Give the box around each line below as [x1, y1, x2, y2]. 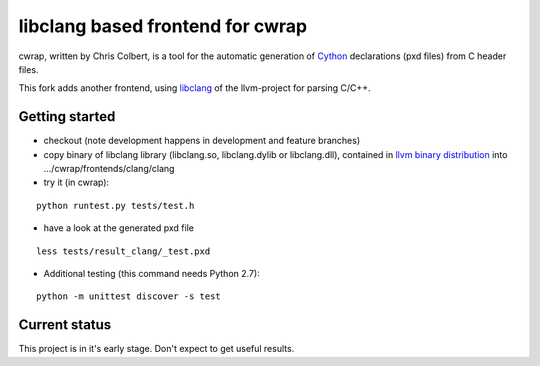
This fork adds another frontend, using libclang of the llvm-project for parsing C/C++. [18, 82, 371, 94]
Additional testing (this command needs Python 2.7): [43, 267, 260, 279]
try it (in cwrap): [43, 176, 110, 189]
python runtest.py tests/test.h [36, 200, 195, 211]
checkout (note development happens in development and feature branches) [43, 135, 361, 147]
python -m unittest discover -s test [36, 291, 222, 302]
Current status [18, 316, 112, 334]
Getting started [18, 108, 116, 125]
